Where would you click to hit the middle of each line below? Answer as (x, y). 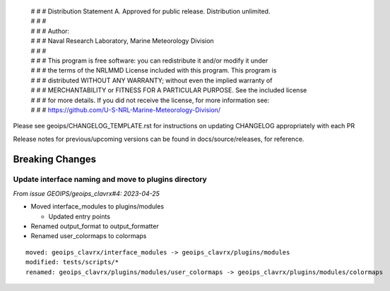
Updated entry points (79, 216)
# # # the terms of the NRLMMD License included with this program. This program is (154, 70)
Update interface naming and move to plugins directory (110, 180)
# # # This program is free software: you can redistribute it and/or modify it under (149, 61)
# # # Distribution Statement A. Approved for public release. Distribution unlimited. (150, 11)
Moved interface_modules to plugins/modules (97, 206)
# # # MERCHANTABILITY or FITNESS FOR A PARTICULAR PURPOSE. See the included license (169, 90)
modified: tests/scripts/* (72, 262)
